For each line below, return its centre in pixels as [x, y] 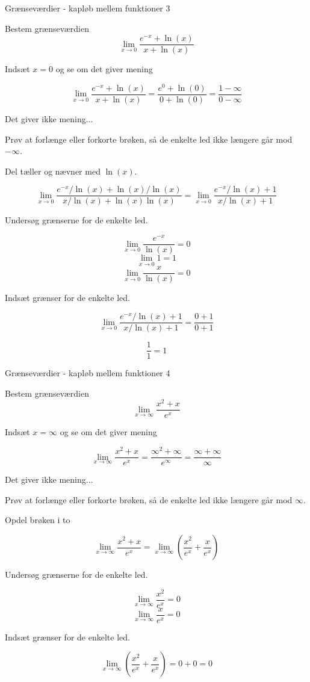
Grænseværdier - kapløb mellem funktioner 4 [88, 373]
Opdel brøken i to [38, 520]
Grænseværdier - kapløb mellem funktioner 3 [88, 8]
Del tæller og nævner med [53, 171]
